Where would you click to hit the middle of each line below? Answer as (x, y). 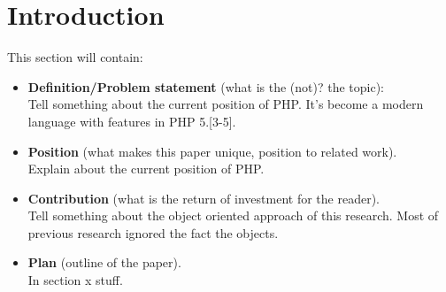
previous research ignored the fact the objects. (153, 232)
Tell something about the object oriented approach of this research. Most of (233, 215)
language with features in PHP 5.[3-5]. (132, 121)
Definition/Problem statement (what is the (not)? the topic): (206, 86)
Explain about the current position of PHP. (146, 169)
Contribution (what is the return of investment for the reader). (204, 198)
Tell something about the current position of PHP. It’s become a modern (226, 104)
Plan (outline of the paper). (104, 262)
